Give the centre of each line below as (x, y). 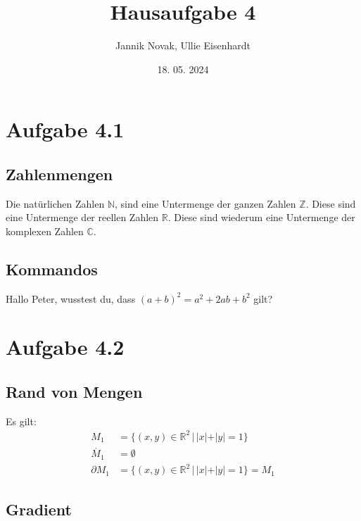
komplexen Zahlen (45, 231)
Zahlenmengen (59, 174)
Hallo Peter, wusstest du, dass (71, 298)
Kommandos (52, 269)
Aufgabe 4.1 (65, 129)
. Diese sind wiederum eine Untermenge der (261, 217)
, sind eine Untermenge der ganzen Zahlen (205, 203)
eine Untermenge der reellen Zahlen (82, 217)
